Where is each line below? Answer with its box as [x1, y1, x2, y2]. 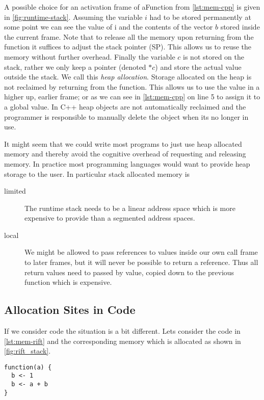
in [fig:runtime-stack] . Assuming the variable [4, 11, 143, 22]
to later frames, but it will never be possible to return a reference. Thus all [24, 257, 258, 268]
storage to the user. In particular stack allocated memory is [4, 168, 190, 179]
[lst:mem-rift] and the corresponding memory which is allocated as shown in [4, 335, 241, 346]
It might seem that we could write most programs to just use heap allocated [4, 138, 242, 149]
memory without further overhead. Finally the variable [4, 51, 175, 62]
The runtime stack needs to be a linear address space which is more [24, 202, 235, 213]
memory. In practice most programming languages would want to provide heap [4, 158, 250, 169]
